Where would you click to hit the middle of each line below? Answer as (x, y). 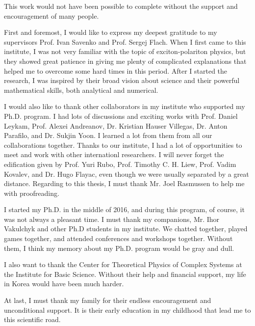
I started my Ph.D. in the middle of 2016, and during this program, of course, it (124, 209)
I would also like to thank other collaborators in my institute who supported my (125, 106)
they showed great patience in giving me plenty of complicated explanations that (125, 61)
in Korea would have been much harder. (64, 284)
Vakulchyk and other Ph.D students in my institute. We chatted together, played (126, 229)
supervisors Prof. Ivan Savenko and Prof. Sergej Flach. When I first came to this (125, 41)
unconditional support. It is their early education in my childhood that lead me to (127, 310)
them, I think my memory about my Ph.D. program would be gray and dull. (119, 248)
